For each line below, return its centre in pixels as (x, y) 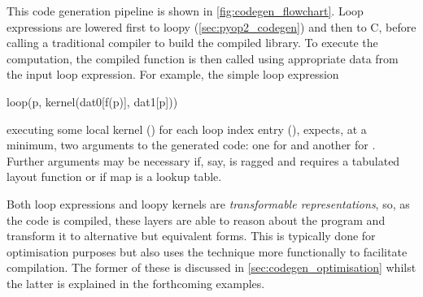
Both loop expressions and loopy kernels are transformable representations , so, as (208, 203)
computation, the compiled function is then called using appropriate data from (203, 58)
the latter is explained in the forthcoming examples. (136, 283)
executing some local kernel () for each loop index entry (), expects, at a (187, 129)
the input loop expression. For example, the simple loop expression (173, 74)
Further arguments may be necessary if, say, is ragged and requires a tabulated (203, 160)
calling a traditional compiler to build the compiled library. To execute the (192, 43)
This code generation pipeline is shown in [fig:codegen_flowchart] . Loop (185, 11)
